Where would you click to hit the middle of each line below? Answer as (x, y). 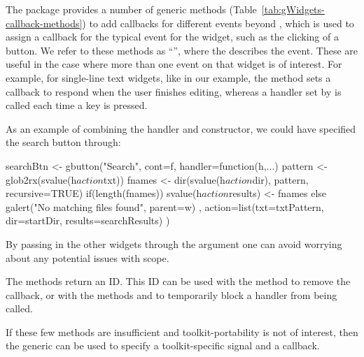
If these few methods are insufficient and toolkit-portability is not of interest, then (182, 331)
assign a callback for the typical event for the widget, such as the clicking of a (172, 37)
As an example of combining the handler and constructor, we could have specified (181, 128)
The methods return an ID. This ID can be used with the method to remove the (178, 281)
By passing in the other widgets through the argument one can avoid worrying (174, 243)
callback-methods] (44, 23)
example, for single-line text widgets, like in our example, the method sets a (168, 77)
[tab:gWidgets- (293, 9)
